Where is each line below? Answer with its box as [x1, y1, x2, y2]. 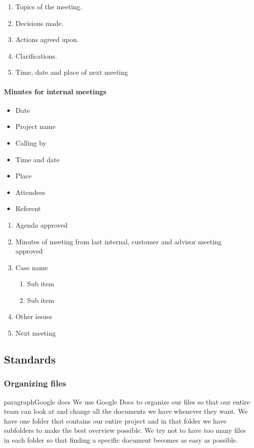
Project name [15, 121, 56, 131]
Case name [15, 262, 48, 272]
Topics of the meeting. [15, 1, 82, 11]
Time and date [15, 154, 60, 164]
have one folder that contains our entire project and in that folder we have [4, 415, 227, 426]
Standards [4, 352, 56, 367]
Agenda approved [15, 219, 68, 230]
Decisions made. [15, 18, 63, 28]
